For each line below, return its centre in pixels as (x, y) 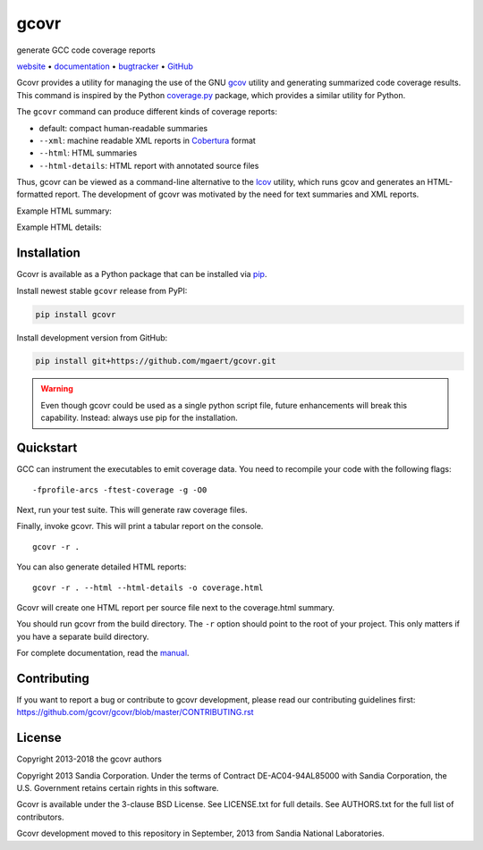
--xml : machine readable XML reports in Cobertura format (148, 140)
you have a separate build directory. (83, 636)
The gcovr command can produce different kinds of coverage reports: (147, 112)
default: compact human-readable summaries (123, 128)
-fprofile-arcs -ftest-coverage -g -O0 (120, 490)
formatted (35, 194)
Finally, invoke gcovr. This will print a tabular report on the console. (140, 526)
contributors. (40, 817)
